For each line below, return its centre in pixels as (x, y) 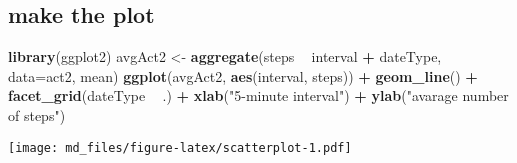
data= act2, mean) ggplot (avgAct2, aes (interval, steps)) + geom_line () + (243, 75)
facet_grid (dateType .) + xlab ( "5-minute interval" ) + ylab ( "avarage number (258, 95)
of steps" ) (37, 114)
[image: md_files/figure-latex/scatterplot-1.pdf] (180, 147)
